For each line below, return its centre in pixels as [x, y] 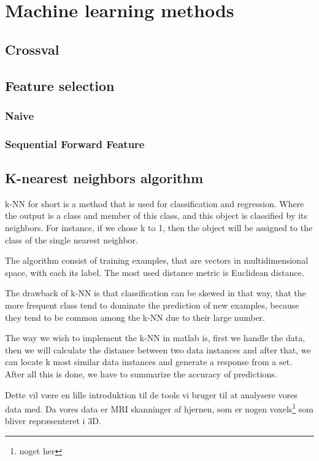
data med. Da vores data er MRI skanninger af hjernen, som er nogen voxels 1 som [159, 408]
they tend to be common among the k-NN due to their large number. [135, 317]
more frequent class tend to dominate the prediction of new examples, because [152, 305]
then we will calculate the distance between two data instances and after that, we [158, 349]
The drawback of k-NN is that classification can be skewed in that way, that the [156, 293]
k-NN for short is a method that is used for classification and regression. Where [155, 203]
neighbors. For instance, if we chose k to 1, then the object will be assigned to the [159, 228]
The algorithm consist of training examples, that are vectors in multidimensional [157, 260]
